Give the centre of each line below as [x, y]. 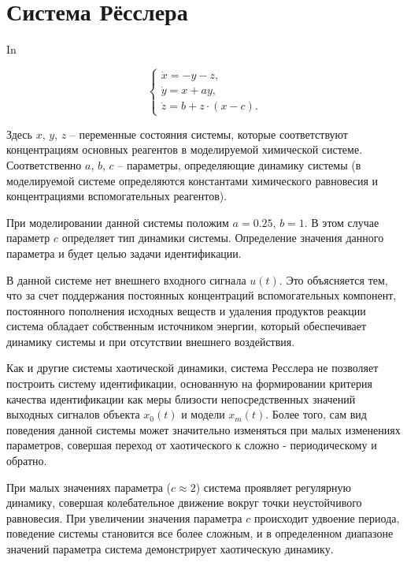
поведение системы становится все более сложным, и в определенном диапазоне [200, 533]
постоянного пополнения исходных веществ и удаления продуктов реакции [186, 310]
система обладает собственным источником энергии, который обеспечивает [187, 326]
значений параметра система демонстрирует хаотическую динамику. [170, 549]
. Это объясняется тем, [333, 279]
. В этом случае [342, 222]
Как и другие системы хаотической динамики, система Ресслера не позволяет [192, 368]
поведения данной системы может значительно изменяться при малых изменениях [203, 429]
